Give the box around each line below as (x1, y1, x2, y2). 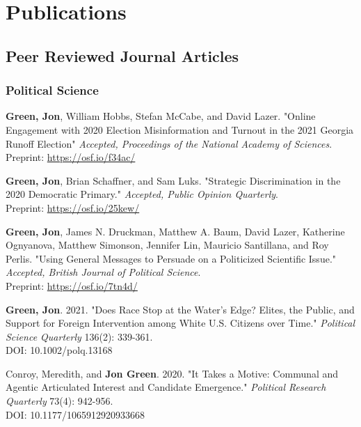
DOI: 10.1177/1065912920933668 (6, 407, 145, 421)
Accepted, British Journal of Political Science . (6, 265, 201, 279)
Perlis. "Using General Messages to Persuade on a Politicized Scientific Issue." (6, 251, 337, 265)
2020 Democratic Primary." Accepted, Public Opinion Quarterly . (6, 187, 278, 201)
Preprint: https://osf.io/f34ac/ (6, 150, 136, 164)
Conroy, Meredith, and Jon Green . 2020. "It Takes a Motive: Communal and (6, 366, 339, 380)
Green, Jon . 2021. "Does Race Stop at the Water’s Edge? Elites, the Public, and (6, 302, 355, 316)
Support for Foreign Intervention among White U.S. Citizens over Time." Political (6, 316, 355, 330)
